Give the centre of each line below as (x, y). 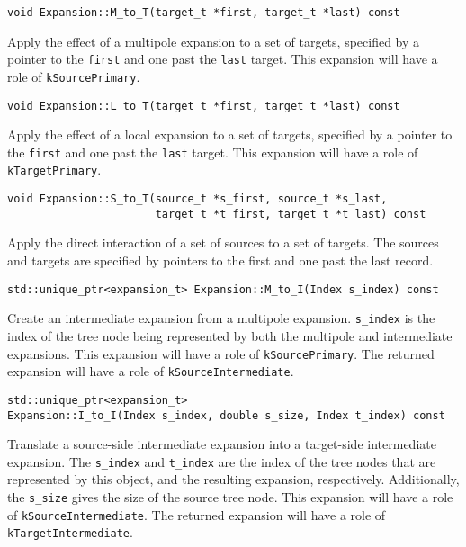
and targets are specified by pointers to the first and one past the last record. (220, 260)
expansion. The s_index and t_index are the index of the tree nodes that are (222, 461)
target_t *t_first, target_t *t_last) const (291, 214)
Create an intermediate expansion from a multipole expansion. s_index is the (221, 318)
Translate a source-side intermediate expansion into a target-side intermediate (222, 444)
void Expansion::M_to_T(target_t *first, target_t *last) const (204, 13)
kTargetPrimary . (54, 170)
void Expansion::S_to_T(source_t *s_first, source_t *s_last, (197, 199)
